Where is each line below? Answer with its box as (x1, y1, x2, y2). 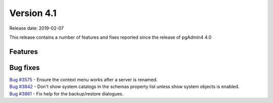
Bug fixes (9, 63, 40, 72)
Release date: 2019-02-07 (9, 25, 64, 31)
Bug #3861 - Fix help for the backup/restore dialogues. (9, 90, 124, 96)
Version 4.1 (9, 8, 57, 19)
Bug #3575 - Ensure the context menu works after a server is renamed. (9, 76, 158, 82)
